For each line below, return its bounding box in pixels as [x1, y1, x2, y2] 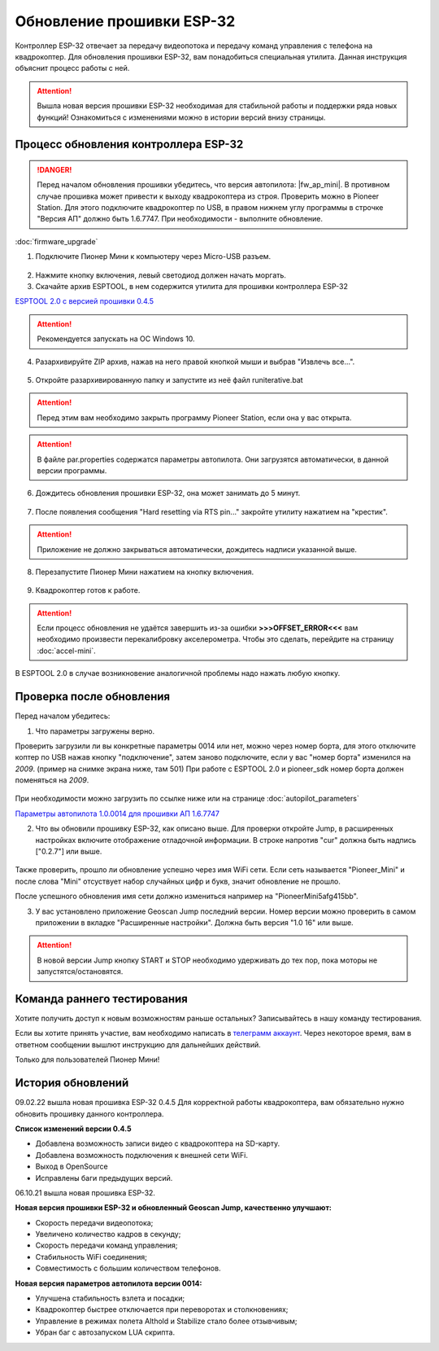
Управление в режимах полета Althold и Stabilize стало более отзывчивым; [35, 1316, 298, 1326]
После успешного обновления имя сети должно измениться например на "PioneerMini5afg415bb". [15, 892, 359, 901]
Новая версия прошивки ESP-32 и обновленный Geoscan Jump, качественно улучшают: [15, 1203, 333, 1213]
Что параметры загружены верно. [35, 726, 155, 736]
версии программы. [37, 465, 107, 476]
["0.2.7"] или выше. [35, 847, 102, 857]
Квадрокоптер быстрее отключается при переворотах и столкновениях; [35, 1305, 289, 1314]
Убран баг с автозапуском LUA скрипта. [35, 1327, 175, 1337]
